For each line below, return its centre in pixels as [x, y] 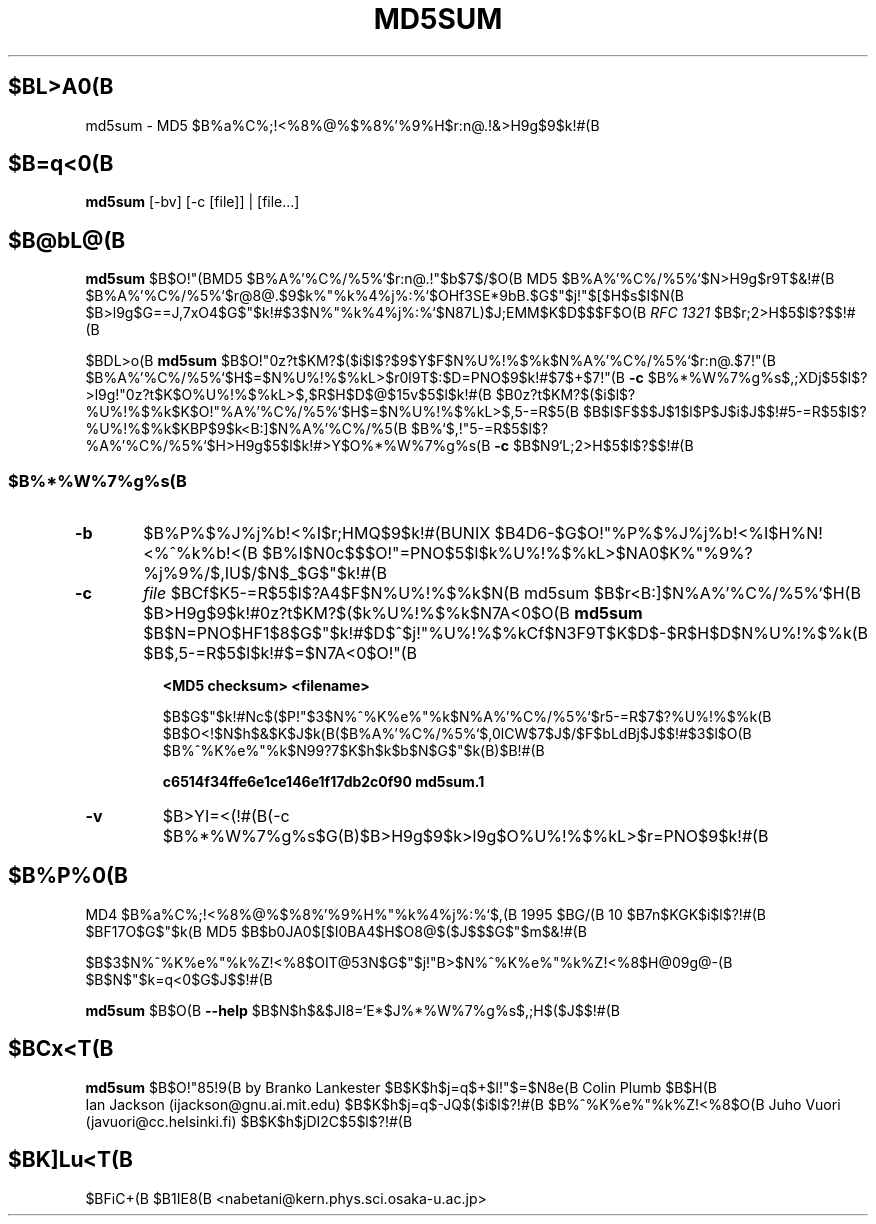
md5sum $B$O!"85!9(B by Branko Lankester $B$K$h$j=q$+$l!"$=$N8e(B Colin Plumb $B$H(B [401, 1087]
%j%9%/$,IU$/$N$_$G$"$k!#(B [265, 573]
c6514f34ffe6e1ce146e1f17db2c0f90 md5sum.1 [323, 782]
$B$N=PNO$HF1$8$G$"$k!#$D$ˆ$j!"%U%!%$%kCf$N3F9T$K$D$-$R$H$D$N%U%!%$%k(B [505, 633]
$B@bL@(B [67, 240]
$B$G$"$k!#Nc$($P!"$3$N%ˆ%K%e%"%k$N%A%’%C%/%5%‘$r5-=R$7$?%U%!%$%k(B [467, 717]
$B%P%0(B [68, 876]
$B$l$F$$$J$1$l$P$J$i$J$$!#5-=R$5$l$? [724, 412]
